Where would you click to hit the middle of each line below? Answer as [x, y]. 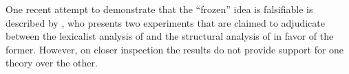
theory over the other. [52, 63]
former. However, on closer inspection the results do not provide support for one [175, 49]
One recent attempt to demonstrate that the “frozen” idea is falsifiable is [159, 9]
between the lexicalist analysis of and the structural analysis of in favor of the [170, 36]
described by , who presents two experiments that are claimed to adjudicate [165, 22]
